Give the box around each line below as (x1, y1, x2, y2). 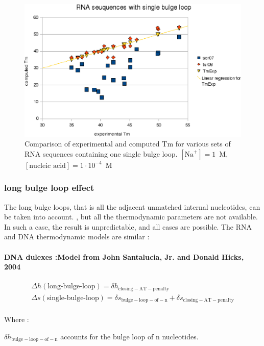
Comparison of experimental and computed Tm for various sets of (25, 138, 231, 149)
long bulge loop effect (4, 181, 94, 194)
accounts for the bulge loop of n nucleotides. (60, 331, 199, 341)
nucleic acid (29, 162, 66, 169)
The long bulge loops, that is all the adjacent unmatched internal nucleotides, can (4, 201, 260, 212)
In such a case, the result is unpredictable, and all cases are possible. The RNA (4, 221, 252, 232)
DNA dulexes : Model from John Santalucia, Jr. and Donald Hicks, (4, 251, 244, 262)
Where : (4, 314, 29, 325)
